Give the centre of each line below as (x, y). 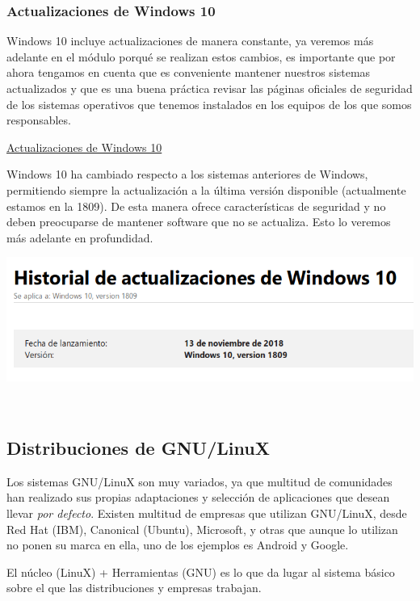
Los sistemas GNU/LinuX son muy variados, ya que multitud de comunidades (199, 481)
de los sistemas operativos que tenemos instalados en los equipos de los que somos (209, 104)
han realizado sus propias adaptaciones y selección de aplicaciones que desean (198, 497)
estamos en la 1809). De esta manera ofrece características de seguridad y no (196, 206)
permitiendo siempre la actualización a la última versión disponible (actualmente (206, 189)
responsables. (39, 120)
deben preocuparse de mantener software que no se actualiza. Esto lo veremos (199, 222)
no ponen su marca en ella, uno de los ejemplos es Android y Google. (178, 545)
